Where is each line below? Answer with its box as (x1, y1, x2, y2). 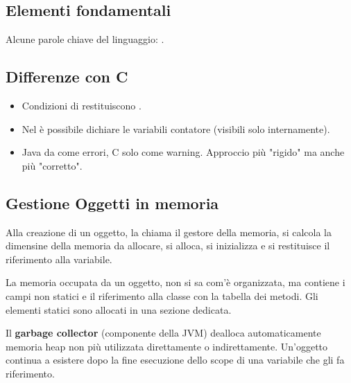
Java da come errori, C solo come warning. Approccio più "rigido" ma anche (22, 145, 345, 159)
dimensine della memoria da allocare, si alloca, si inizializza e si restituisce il (6, 238, 330, 253)
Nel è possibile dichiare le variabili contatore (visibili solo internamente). (22, 121, 330, 136)
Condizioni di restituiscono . (22, 98, 142, 112)
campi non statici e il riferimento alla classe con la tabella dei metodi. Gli (6, 288, 318, 303)
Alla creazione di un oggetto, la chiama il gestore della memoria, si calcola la (6, 224, 332, 239)
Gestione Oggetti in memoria (6, 192, 219, 213)
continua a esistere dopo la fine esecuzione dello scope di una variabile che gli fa (6, 353, 345, 367)
